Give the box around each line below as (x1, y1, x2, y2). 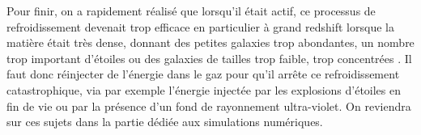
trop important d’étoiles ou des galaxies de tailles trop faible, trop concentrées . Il (6, 49, 412, 66)
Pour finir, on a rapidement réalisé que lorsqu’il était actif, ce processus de (6, 2, 376, 19)
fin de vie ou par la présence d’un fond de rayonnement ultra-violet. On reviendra (6, 97, 411, 114)
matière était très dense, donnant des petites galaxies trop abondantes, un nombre (6, 34, 415, 51)
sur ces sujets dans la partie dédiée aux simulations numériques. (6, 113, 323, 130)
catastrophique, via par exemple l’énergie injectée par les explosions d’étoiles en (6, 81, 402, 98)
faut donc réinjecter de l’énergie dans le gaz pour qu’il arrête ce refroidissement (6, 65, 400, 82)
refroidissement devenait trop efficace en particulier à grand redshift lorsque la (6, 18, 394, 35)
